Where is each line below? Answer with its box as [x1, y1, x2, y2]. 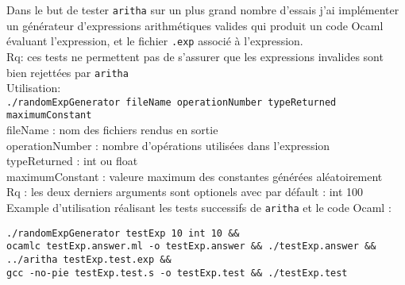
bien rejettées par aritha [6, 64, 129, 80]
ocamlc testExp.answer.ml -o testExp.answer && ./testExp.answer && [6, 241, 376, 252]
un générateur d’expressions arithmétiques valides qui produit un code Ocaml [6, 17, 384, 33]
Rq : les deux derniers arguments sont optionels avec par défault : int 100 [6, 183, 364, 200]
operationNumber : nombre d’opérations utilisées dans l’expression [6, 137, 330, 153]
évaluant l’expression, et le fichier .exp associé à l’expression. [6, 33, 303, 49]
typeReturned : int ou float [6, 152, 138, 169]
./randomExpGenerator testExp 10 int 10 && [6, 227, 240, 239]
